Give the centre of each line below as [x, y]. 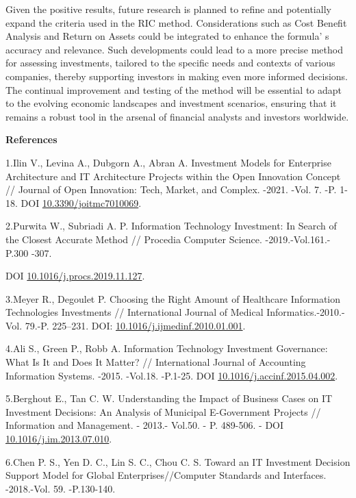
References [31, 139]
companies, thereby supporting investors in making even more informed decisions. [177, 76]
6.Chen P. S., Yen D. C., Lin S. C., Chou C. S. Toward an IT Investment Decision [178, 461]
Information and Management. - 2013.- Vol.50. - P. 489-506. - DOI [145, 425]
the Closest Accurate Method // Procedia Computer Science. [134, 239]
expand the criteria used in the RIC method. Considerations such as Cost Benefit [176, 22]
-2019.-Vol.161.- [298, 239]
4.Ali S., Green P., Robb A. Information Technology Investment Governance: [167, 348]
